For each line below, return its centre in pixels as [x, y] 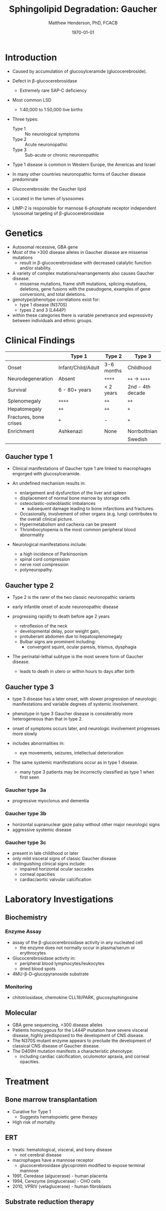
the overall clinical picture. [46, 519]
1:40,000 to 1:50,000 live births [51, 109]
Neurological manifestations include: [49, 544]
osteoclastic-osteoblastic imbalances [58, 503]
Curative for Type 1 [31, 1111]
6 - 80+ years [75, 390]
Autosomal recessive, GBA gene [45, 247]
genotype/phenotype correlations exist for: [56, 299]
